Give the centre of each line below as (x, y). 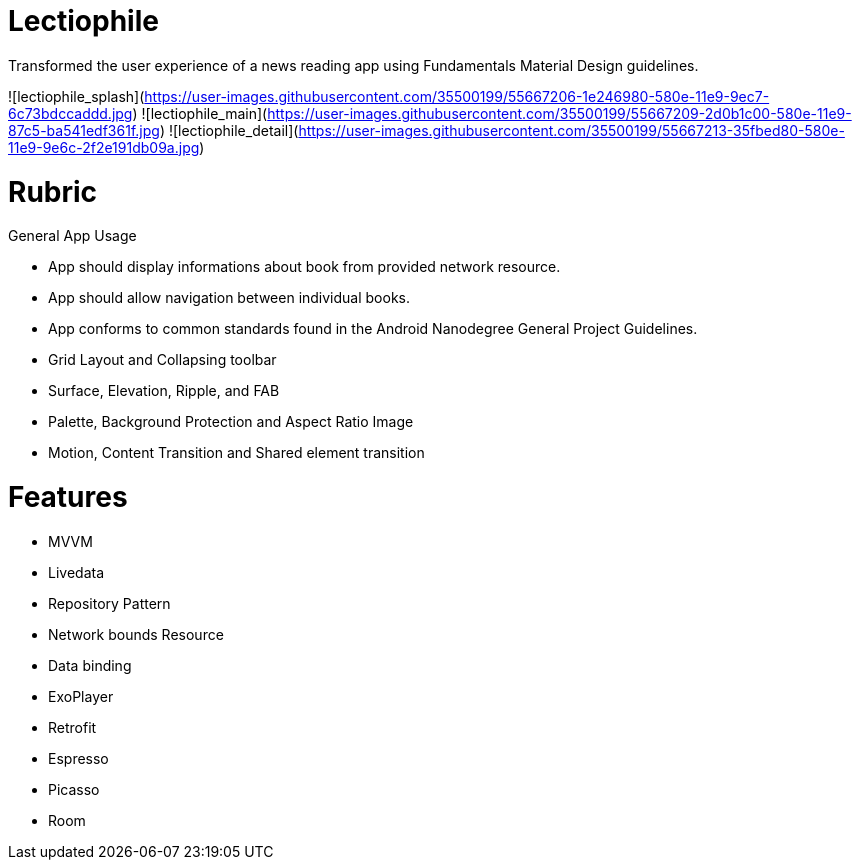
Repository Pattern (109, 603)
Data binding (90, 665)
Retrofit (72, 727)
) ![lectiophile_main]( (200, 113)
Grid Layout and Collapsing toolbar (162, 360)
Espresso (78, 758)
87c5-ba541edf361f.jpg (84, 130)
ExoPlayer (81, 696)
